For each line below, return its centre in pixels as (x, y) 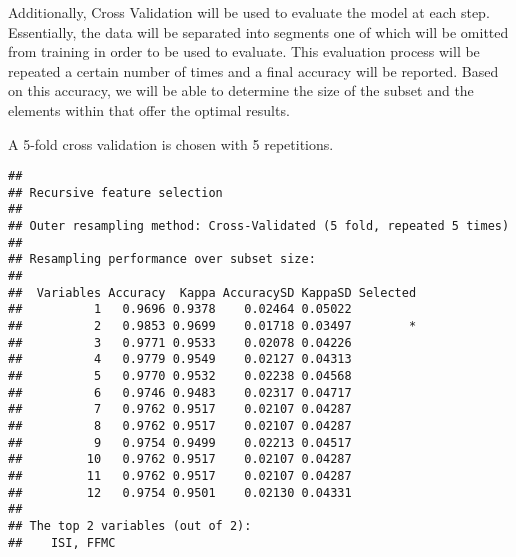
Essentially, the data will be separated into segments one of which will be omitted (258, 31)
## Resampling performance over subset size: (162, 259)
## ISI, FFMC (62, 542)
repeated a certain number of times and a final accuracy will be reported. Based (253, 70)
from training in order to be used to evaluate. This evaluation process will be (244, 51)
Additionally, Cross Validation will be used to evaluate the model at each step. (249, 12)
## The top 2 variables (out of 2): (130, 525)
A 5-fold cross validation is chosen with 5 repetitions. (171, 143)
